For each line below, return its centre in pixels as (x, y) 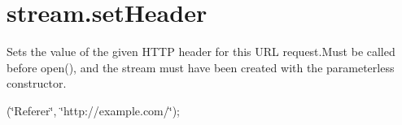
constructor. (37, 83)
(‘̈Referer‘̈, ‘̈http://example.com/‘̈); (94, 110)
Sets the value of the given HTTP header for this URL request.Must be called (201, 52)
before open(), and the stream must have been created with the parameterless (201, 67)
